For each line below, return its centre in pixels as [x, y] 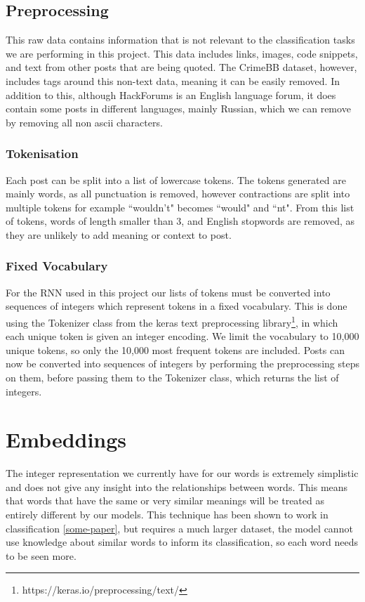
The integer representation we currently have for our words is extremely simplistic [182, 473]
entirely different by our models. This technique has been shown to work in [167, 515]
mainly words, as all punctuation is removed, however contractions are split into [178, 194]
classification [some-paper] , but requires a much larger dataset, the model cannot [179, 528]
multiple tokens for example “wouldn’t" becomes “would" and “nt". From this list [180, 207]
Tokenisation [42, 153]
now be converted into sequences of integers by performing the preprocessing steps [182, 364]
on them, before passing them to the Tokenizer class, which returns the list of [172, 377]
